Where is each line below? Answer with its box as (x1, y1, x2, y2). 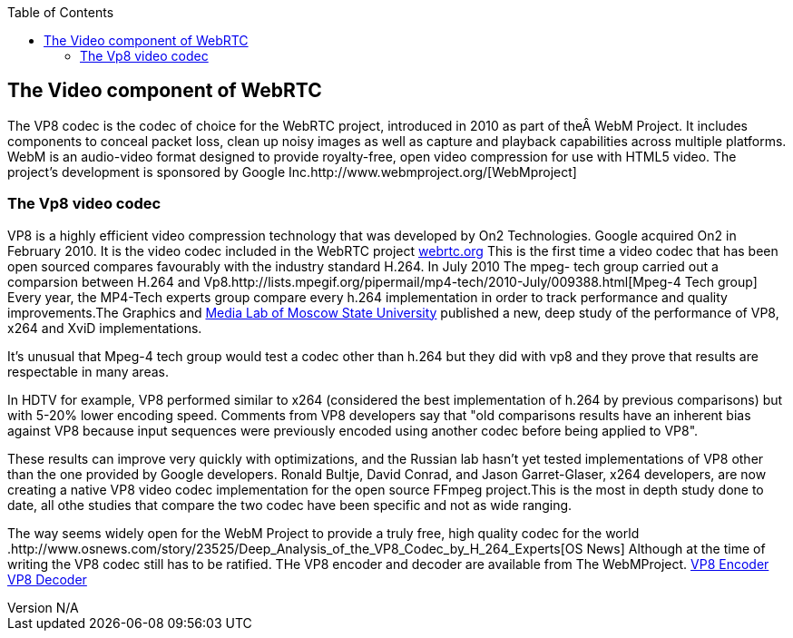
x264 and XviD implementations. (7, 319, 202, 336)
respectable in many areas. (7, 363, 169, 379)
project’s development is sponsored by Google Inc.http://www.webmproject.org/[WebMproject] (7, 163, 577, 180)
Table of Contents (7, 5, 114, 20)
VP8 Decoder (7, 571, 87, 587)
